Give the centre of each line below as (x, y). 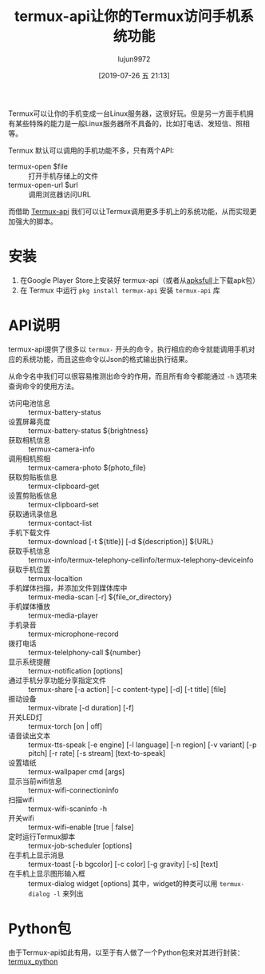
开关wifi (21, 818)
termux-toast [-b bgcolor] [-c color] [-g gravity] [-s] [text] (123, 864)
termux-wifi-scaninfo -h (68, 809)
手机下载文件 (29, 532)
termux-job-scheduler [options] (80, 845)
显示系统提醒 (29, 662)
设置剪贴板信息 (33, 495)
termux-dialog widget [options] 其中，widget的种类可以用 (123, 883)
